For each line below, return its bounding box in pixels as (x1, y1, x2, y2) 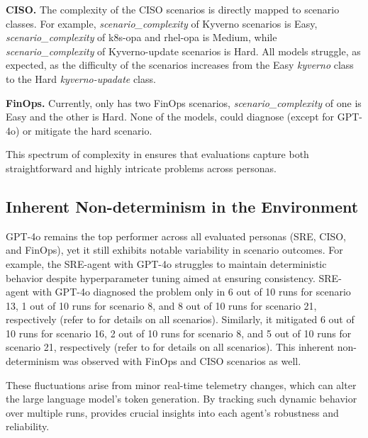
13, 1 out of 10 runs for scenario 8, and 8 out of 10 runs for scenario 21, (6, 298, 317, 313)
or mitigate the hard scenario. (23, 123, 152, 137)
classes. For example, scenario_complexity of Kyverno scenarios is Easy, (6, 16, 318, 30)
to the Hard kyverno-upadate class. (6, 71, 156, 86)
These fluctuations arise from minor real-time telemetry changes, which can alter (6, 377, 357, 392)
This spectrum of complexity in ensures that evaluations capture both (6, 147, 309, 162)
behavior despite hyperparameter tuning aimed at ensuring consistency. (6, 270, 316, 285)
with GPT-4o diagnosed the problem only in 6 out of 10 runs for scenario (32, 284, 351, 299)
